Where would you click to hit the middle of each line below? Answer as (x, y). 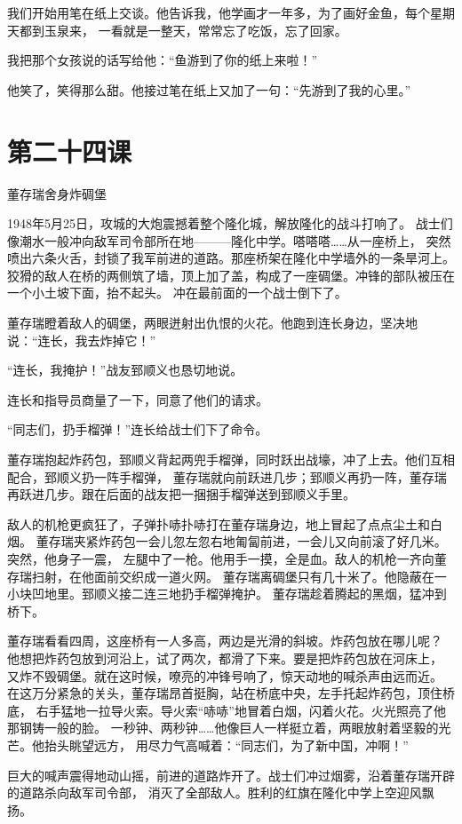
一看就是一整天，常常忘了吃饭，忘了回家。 (223, 30)
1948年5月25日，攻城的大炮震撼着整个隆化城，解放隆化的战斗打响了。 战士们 (230, 223)
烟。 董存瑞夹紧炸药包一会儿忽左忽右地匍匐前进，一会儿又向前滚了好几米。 (227, 541)
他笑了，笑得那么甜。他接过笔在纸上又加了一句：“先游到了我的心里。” (209, 89)
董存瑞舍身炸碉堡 (57, 193)
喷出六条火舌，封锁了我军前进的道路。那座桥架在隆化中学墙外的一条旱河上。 (231, 258)
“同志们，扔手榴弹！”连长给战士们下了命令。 (138, 429)
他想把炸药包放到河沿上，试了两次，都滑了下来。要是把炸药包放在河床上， (225, 658)
